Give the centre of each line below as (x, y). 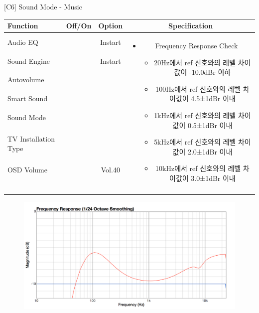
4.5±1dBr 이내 (213, 98)
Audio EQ (23, 42)
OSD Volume (27, 170)
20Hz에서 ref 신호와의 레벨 (195, 62)
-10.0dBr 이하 (210, 72)
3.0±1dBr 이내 (213, 178)
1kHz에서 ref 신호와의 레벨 (195, 115)
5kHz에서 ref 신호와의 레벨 (195, 142)
